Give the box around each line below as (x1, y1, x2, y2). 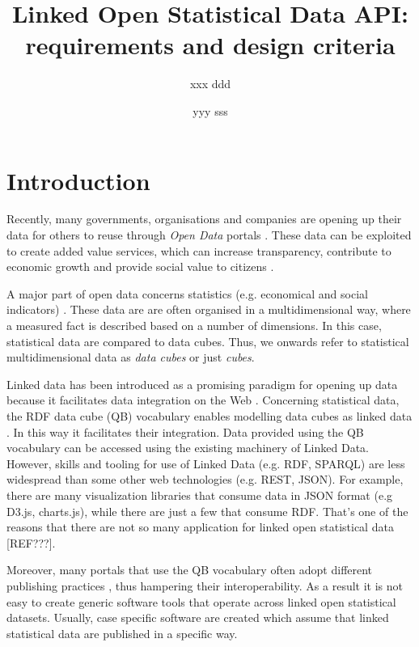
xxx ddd (189, 75, 231, 92)
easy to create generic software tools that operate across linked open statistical (6, 593, 396, 610)
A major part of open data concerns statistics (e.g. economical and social (6, 285, 368, 302)
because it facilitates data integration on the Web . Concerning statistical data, (6, 391, 400, 408)
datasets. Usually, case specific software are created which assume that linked (6, 609, 389, 626)
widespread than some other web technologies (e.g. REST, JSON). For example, (6, 471, 404, 488)
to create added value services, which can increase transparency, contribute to (6, 242, 391, 259)
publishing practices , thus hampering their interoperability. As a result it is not (6, 577, 403, 594)
